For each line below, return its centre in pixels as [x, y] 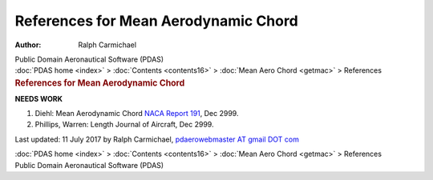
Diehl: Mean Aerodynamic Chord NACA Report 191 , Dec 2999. [137, 113]
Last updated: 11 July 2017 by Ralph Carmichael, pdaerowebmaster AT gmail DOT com [157, 139]
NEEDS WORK [39, 98]
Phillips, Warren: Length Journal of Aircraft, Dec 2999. [124, 125]
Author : [28, 45]
